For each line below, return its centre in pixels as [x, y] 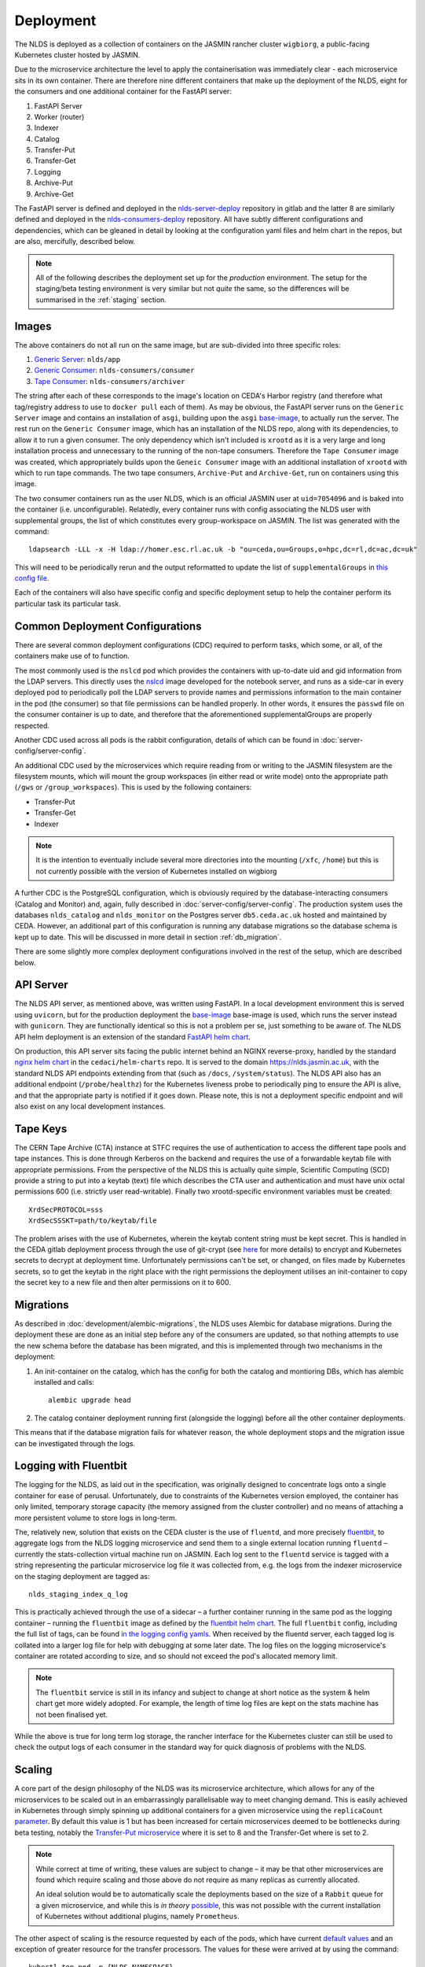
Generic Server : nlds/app [77, 360]
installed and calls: [64, 1382]
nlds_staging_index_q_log [79, 1594]
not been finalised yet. [72, 1714]
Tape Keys [41, 1129]
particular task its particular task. [68, 603]
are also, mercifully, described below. [75, 242]
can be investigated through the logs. [75, 1443]
